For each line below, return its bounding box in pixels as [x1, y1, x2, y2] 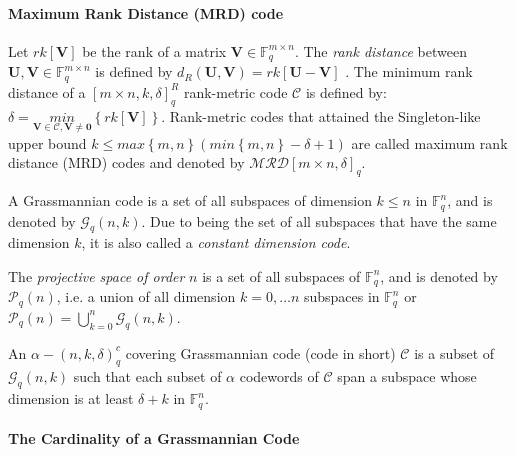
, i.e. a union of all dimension [56, 286, 236, 307]
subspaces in [303, 286, 380, 307]
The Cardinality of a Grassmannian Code [8, 428, 300, 449]
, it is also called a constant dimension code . [81, 232, 351, 253]
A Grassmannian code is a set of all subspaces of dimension [8, 190, 372, 211]
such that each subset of [73, 366, 222, 387]
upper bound [8, 132, 87, 153]
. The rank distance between [294, 40, 467, 61]
